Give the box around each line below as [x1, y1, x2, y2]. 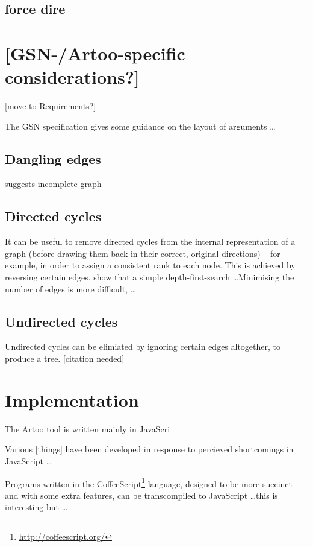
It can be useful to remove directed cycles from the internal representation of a [5, 235, 296, 248]
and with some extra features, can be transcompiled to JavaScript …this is [5, 489, 278, 501]
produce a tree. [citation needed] [5, 352, 125, 365]
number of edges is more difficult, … [5, 282, 137, 295]
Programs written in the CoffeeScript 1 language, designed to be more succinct [5, 475, 293, 490]
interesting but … [5, 501, 68, 513]
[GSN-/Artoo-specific [5, 40, 185, 65]
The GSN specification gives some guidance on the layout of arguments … [5, 119, 276, 132]
